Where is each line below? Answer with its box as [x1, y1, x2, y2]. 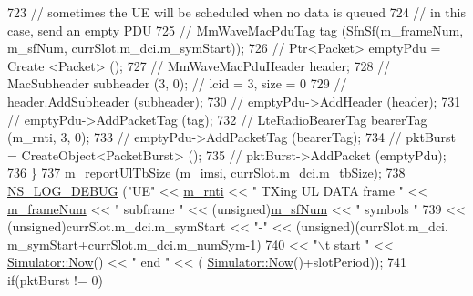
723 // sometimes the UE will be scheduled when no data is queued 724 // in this [7, 3, 466, 21]
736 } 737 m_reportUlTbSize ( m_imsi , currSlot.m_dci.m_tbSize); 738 [7, 163, 406, 182]
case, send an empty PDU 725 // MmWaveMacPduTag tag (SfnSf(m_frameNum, [7, 20, 464, 39]
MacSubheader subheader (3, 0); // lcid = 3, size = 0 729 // [7, 74, 347, 93]
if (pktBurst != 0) [7, 270, 103, 289]
